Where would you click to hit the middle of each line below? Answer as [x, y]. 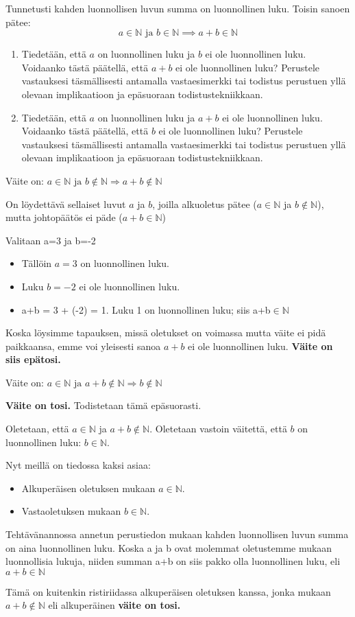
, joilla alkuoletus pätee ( [205, 203]
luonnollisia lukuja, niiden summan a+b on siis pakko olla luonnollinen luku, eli [173, 561]
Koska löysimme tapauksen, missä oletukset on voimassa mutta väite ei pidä [166, 333]
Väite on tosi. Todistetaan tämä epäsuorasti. [103, 405]
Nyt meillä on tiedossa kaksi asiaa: [78, 465]
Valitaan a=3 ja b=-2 [51, 240]
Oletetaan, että [37, 429]
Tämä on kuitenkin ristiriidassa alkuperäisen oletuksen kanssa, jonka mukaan [168, 591]
